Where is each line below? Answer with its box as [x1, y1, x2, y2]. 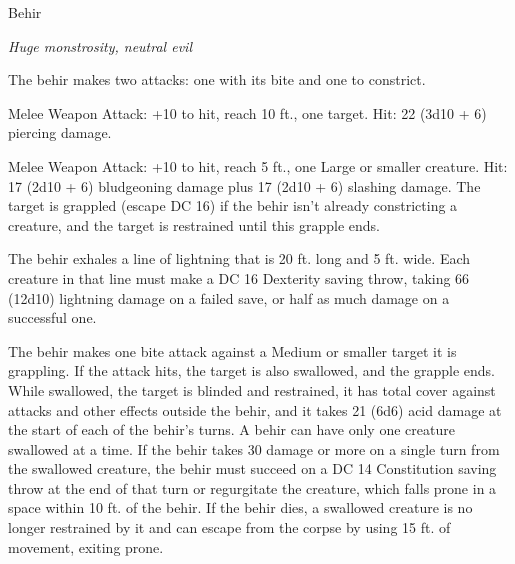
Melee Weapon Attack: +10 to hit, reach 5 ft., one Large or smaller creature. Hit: [8, 155, 508, 176]
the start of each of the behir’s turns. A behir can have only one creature [8, 419, 455, 440]
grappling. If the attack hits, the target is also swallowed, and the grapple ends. [8, 360, 496, 381]
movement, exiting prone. [8, 536, 164, 557]
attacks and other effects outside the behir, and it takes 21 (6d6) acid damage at [8, 399, 502, 420]
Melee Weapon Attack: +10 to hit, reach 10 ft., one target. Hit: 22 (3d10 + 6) [8, 102, 487, 123]
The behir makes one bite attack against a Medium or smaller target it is [8, 340, 457, 361]
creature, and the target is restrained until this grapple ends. [8, 214, 380, 235]
